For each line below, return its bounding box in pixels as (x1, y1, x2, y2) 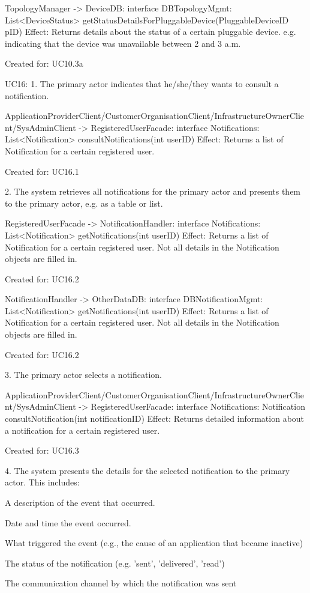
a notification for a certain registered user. (5, 424, 160, 436)
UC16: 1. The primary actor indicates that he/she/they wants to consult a (5, 77, 279, 90)
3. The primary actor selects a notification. (5, 368, 162, 381)
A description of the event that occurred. (5, 496, 155, 508)
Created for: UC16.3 (5, 444, 79, 457)
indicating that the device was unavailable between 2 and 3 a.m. (5, 37, 241, 49)
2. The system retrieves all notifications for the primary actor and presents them (5, 185, 301, 198)
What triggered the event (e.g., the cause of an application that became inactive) (5, 537, 303, 549)
